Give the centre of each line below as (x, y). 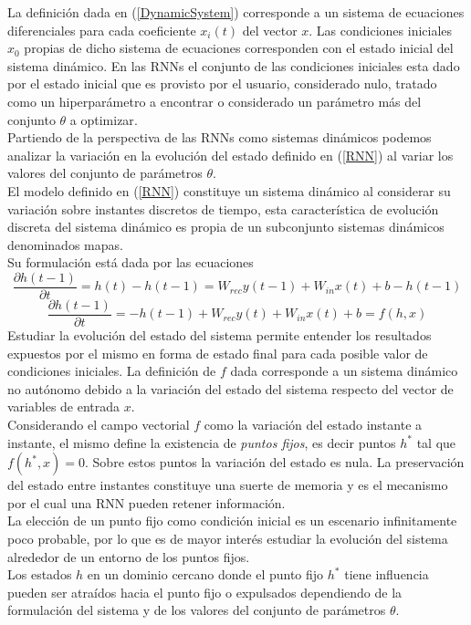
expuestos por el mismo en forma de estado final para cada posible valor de (218, 353)
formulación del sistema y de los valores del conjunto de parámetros (197, 610)
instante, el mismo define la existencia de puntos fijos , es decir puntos (202, 442)
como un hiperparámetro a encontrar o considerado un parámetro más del (215, 101)
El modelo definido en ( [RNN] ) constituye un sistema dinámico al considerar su (229, 190)
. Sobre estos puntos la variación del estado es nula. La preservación (275, 462)
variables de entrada (64, 406)
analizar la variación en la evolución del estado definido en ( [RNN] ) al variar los (230, 155)
